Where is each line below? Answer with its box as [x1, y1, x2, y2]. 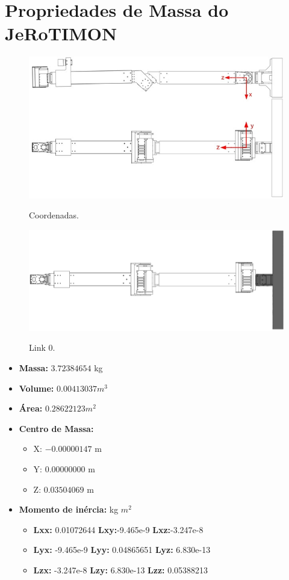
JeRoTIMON [5, 21, 117, 46]
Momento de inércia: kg [19, 503, 119, 516]
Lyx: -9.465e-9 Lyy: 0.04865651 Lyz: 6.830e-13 [33, 543, 211, 556]
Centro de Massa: [19, 422, 94, 434]
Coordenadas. [29, 209, 79, 221]
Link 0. [29, 341, 55, 354]
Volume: [19, 381, 54, 394]
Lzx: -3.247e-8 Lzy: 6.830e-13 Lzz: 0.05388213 [33, 563, 208, 576]
